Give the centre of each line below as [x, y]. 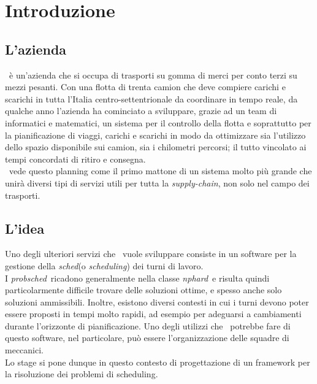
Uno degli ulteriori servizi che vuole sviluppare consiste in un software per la [151, 254]
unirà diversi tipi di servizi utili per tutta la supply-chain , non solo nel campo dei [157, 182]
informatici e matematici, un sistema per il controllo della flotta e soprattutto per [158, 122]
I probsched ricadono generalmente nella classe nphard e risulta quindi [137, 278]
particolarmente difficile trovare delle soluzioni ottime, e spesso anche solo [143, 290]
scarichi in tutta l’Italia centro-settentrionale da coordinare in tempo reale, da [151, 98]
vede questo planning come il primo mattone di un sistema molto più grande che [160, 171]
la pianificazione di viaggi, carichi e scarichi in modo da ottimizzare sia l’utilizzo [155, 135]
